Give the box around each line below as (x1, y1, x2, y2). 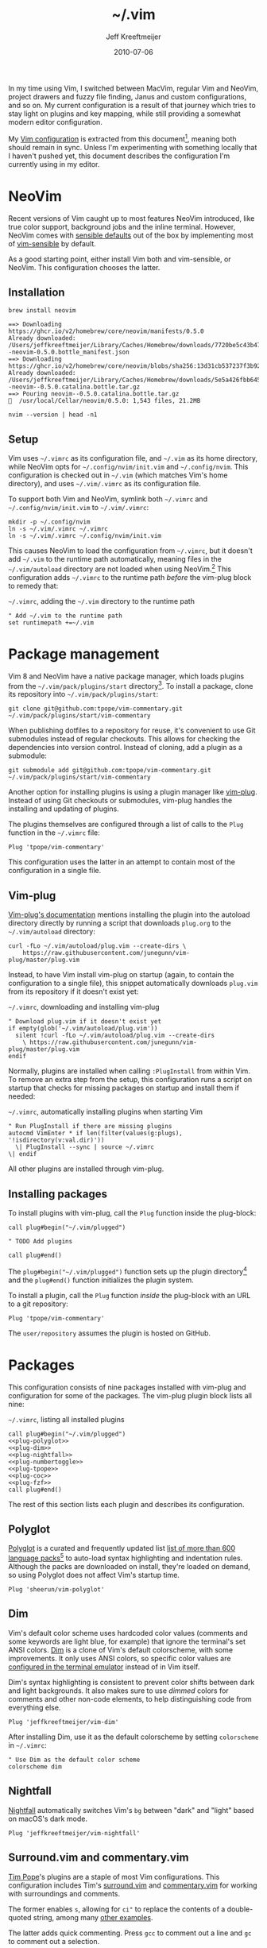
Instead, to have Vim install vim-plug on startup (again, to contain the (8, 970, 234, 980)
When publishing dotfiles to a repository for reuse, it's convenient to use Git (8, 725, 256, 736)
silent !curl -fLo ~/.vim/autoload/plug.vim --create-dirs (15, 1031, 215, 1040)
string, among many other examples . (33, 1912, 153, 1922)
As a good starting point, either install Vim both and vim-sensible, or (8, 254, 232, 264)
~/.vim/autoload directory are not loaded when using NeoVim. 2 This (8, 562, 232, 574)
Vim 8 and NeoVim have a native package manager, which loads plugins (8, 671, 245, 681)
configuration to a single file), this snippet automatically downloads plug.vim (8, 979, 258, 988)
